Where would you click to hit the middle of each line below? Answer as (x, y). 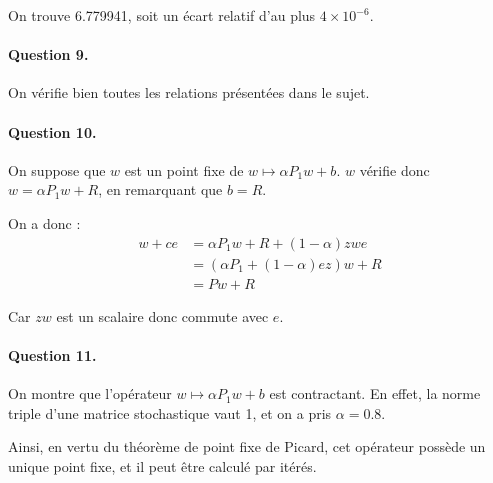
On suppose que (57, 169)
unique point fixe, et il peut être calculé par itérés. (162, 465)
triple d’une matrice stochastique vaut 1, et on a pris (170, 412)
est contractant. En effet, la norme (375, 393)
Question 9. (48, 54)
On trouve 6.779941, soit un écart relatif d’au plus (162, 15)
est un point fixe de (184, 169)
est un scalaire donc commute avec (162, 315)
